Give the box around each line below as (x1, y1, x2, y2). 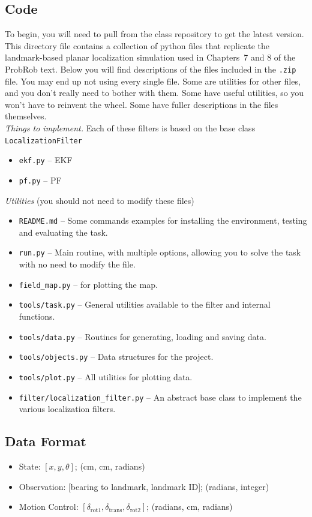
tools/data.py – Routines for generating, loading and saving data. (19, 330, 266, 342)
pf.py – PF (19, 173, 62, 186)
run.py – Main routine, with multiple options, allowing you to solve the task (19, 246, 301, 258)
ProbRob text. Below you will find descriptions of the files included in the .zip (5, 62, 296, 75)
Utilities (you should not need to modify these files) (5, 194, 194, 206)
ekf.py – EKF (19, 154, 73, 166)
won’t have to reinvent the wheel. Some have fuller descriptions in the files (5, 98, 278, 110)
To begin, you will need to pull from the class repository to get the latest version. (5, 28, 304, 40)
